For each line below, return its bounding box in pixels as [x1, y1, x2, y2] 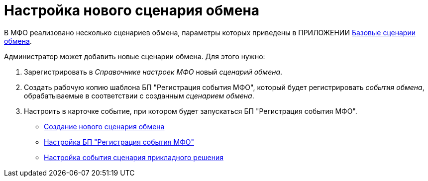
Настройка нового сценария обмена [4, 2, 260, 19]
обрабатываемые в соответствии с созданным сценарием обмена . [24, 91, 254, 100]
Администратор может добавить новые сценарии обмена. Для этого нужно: [4, 52, 265, 61]
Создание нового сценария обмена [44, 122, 165, 131]
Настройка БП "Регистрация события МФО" [44, 137, 195, 146]
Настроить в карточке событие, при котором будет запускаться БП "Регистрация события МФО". [24, 106, 357, 115]
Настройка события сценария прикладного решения [44, 153, 224, 162]
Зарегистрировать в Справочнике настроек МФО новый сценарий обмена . [24, 67, 283, 76]
